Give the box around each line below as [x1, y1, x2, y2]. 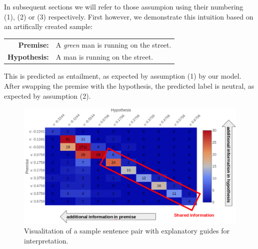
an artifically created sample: [4, 21, 93, 32]
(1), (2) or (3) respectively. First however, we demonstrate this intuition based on [4, 11, 253, 22]
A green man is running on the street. [55, 39, 171, 50]
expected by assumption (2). [4, 90, 91, 101]
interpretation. [24, 235, 68, 246]
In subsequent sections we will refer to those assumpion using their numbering [4, 2, 243, 12]
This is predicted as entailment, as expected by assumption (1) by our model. [4, 71, 241, 81]
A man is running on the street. [55, 52, 153, 62]
